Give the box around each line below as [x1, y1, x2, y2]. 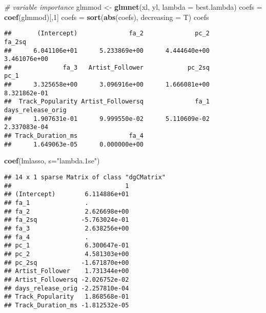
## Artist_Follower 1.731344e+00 [4, 267, 129, 275]
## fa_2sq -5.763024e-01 [4, 216, 129, 224]
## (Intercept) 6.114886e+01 [4, 191, 129, 198]
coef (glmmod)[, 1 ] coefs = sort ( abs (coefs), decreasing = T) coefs [4, 11, 209, 22]
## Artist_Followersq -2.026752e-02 [4, 276, 129, 283]
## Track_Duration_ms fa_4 [4, 132, 144, 140]
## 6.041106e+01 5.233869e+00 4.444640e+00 [4, 47, 210, 54]
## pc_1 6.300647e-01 [4, 242, 129, 249]
